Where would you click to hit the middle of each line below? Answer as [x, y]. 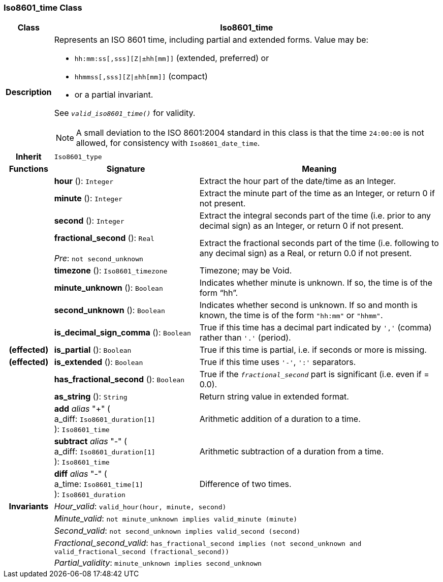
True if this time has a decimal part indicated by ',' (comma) [315, 328]
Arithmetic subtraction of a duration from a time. [292, 452]
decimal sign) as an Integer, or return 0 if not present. [302, 226]
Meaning [319, 169]
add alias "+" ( [82, 409]
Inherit [28, 157]
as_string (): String [91, 397]
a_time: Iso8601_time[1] [99, 484]
